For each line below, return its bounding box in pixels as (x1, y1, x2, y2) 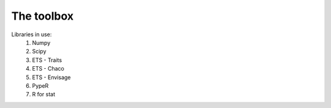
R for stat (32, 91, 55, 98)
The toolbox (11, 9, 74, 23)
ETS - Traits (32, 56, 63, 64)
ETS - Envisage (32, 74, 71, 81)
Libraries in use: (11, 31, 52, 38)
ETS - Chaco (32, 65, 64, 72)
